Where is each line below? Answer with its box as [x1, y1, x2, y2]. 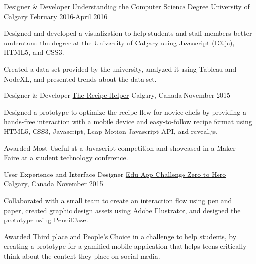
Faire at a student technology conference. [4, 152, 128, 163]
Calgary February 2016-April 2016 [4, 11, 108, 21]
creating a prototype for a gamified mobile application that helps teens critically [4, 241, 247, 251]
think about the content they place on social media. [4, 250, 160, 261]
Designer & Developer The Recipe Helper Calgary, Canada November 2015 [4, 90, 230, 100]
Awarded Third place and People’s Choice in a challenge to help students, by [4, 231, 237, 241]
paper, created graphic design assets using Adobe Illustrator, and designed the [4, 205, 241, 215]
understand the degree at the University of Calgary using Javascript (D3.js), [4, 37, 235, 47]
